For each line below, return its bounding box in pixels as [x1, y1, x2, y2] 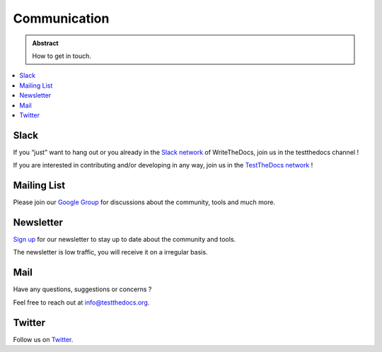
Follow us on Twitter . [13, 335, 74, 344]
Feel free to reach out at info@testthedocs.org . [13, 298, 150, 307]
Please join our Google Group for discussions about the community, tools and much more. [13, 198, 276, 206]
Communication [13, 11, 110, 26]
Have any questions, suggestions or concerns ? [13, 285, 152, 293]
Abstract [32, 39, 59, 47]
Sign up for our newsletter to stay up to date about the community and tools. [13, 235, 236, 243]
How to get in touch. [32, 52, 92, 60]
